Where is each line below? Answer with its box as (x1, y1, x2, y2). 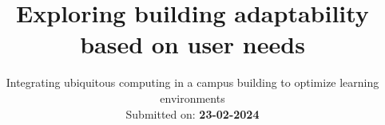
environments (160, 89, 225, 106)
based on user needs (80, 28, 305, 61)
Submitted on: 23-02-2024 (125, 105, 260, 122)
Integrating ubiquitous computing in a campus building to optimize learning (6, 74, 379, 91)
